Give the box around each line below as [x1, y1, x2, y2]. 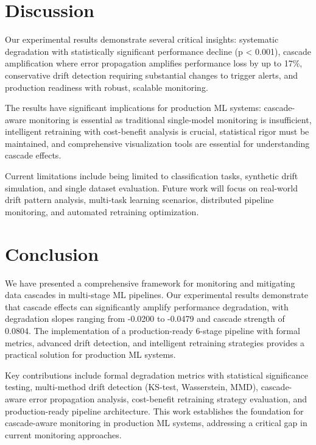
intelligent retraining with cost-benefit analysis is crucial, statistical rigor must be [5, 125, 309, 138]
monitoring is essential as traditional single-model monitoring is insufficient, [29, 113, 312, 126]
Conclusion [5, 241, 99, 266]
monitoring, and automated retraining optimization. [5, 205, 199, 218]
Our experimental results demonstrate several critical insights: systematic [5, 33, 279, 46]
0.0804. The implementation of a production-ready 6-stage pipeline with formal [5, 324, 300, 336]
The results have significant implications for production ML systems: [5, 101, 261, 114]
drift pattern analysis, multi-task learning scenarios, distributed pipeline [5, 193, 274, 206]
